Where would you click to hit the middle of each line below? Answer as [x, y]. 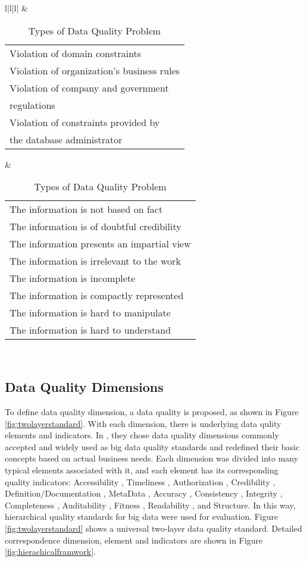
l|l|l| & [16, 8]
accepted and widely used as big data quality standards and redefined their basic [152, 446]
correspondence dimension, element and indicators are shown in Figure [134, 540]
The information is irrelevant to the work [95, 261]
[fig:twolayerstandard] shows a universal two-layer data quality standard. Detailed [153, 528]
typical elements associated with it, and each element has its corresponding [142, 470]
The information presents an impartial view [100, 244]
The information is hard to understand [90, 330]
